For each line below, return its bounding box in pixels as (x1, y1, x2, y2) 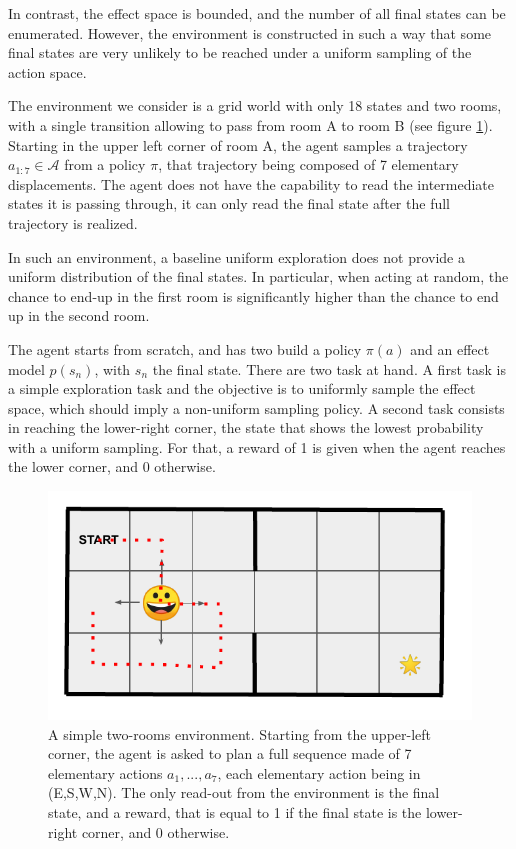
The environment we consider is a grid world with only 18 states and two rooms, (8, 95, 502, 116)
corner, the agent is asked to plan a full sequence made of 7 (48, 743, 412, 764)
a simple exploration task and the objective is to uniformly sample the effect (8, 378, 476, 399)
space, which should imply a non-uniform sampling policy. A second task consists (8, 397, 505, 418)
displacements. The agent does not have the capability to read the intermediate (8, 173, 494, 194)
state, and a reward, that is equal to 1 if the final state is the (48, 802, 422, 823)
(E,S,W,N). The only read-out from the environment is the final (48, 782, 440, 803)
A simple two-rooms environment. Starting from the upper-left (48, 723, 432, 744)
